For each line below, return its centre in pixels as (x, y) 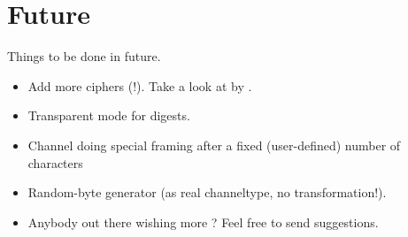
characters (55, 162)
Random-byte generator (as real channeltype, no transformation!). (207, 192)
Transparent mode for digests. (109, 115)
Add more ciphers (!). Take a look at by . (140, 85)
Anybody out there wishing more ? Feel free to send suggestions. (203, 222)
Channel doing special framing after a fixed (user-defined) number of (214, 145)
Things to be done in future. (84, 56)
